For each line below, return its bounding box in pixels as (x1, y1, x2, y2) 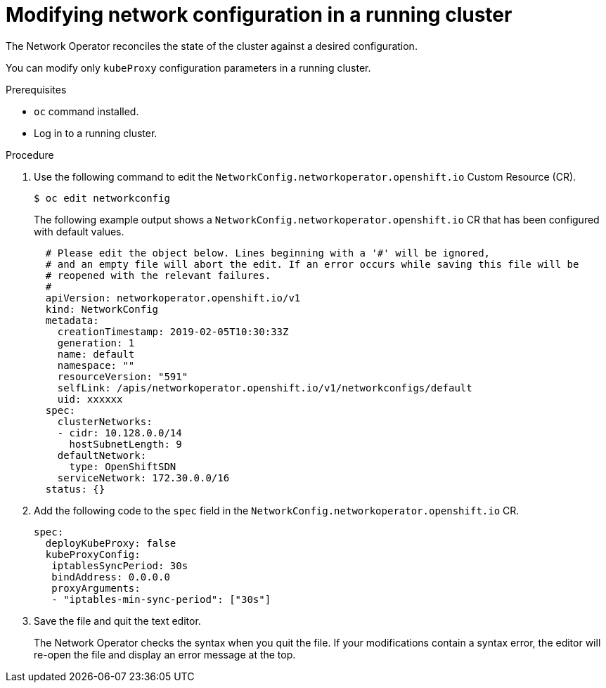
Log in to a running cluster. (34, 126, 157, 139)
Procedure (6, 148, 54, 161)
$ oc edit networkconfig (34, 192, 170, 204)
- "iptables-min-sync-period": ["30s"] (51, 593, 271, 605)
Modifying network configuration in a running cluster (6, 3, 512, 27)
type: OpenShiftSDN (69, 460, 176, 472)
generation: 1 (57, 337, 135, 349)
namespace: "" (57, 359, 135, 371)
